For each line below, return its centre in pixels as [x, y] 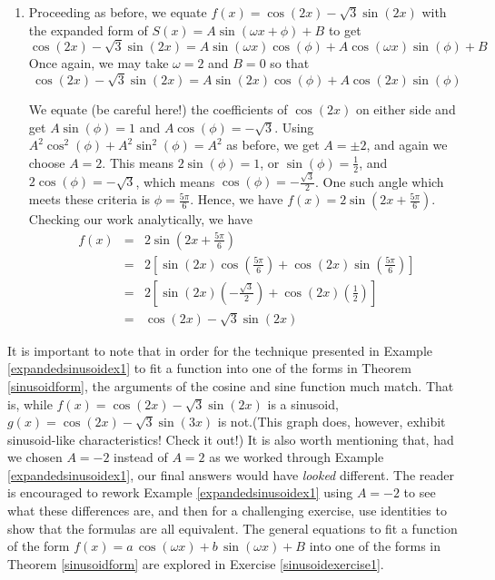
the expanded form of [88, 29]
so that [290, 63]
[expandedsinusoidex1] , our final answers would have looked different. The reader [231, 474]
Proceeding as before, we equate [118, 12]
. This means [138, 162]
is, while [30, 403]
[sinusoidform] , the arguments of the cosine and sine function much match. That [231, 385]
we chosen [35, 457]
